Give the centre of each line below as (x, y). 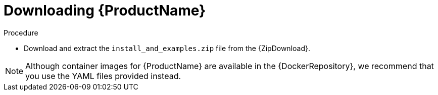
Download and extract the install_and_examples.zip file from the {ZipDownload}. (167, 48)
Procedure (21, 32)
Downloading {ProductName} (105, 10)
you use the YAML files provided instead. (103, 76)
